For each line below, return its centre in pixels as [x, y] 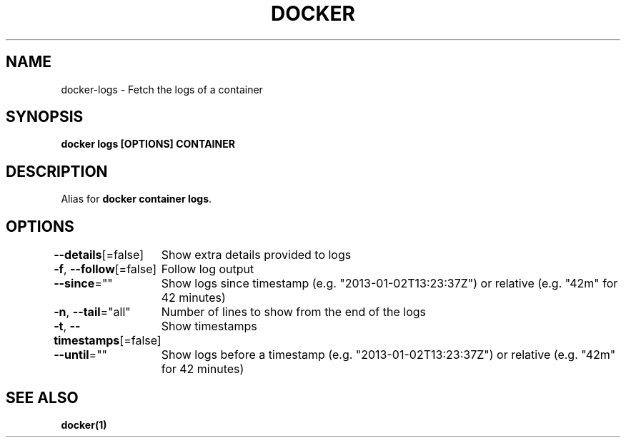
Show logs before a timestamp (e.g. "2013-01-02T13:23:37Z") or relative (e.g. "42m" [388, 355]
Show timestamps [209, 326]
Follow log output [208, 269]
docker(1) [84, 424]
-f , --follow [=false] [105, 269]
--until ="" [81, 355]
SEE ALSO [42, 397]
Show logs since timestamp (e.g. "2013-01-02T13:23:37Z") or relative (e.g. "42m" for [389, 284]
